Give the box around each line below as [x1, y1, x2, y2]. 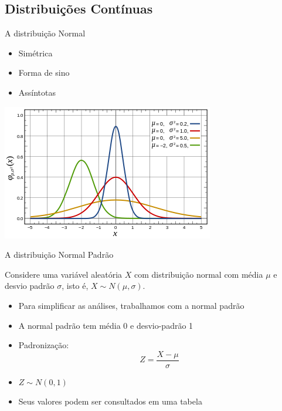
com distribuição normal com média [134, 268, 263, 280]
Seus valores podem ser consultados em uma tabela [18, 395, 202, 407]
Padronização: [18, 339, 69, 351]
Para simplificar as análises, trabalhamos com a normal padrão [18, 299, 244, 311]
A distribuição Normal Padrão [5, 248, 114, 261]
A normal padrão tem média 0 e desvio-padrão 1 [18, 319, 193, 331]
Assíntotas [18, 86, 56, 98]
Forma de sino [18, 66, 70, 79]
